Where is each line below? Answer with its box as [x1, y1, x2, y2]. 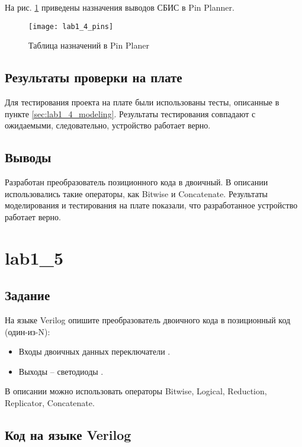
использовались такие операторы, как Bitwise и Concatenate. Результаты [5, 187, 268, 200]
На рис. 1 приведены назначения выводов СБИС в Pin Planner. [5, 1, 234, 13]
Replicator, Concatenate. [5, 396, 95, 409]
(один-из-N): [5, 325, 50, 337]
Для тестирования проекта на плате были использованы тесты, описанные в [5, 96, 279, 108]
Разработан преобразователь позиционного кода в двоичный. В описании [5, 176, 268, 188]
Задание [5, 286, 50, 304]
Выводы [5, 148, 52, 166]
